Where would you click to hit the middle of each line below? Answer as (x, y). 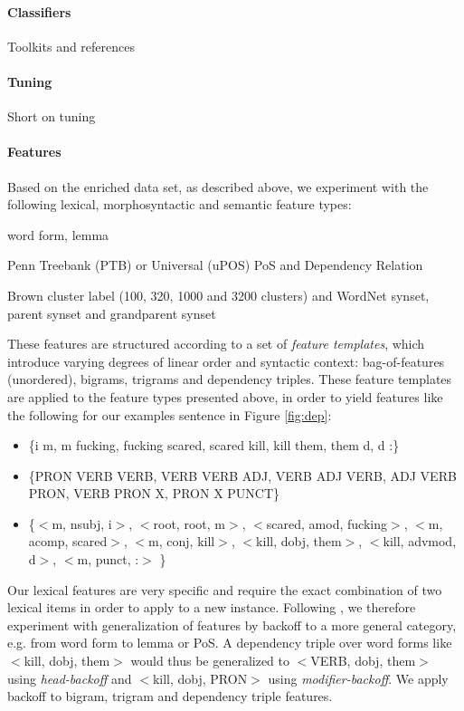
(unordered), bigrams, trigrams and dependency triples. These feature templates (230, 379)
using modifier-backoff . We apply (358, 678)
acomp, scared (68, 541)
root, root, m (189, 523)
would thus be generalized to (210, 661)
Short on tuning (52, 116)
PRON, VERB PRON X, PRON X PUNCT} (154, 493)
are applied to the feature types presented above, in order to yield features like (225, 396)
